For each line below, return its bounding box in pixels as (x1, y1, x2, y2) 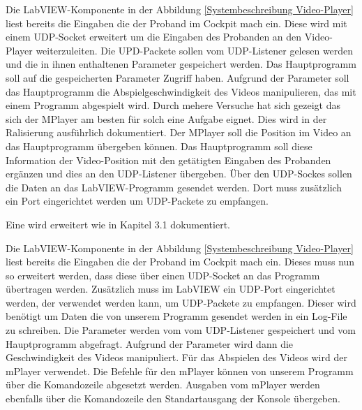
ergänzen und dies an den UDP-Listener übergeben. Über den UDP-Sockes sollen (6, 166, 352, 181)
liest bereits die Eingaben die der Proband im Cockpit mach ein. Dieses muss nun (6, 254, 355, 269)
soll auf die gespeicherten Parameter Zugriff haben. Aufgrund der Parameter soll (6, 70, 349, 85)
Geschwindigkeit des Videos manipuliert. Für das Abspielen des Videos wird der (6, 350, 347, 365)
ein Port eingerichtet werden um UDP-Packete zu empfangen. (6, 193, 269, 208)
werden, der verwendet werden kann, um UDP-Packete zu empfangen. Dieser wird (6, 295, 356, 309)
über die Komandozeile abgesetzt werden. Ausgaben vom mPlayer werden (6, 377, 320, 392)
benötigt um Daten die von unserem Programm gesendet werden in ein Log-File (6, 309, 347, 323)
